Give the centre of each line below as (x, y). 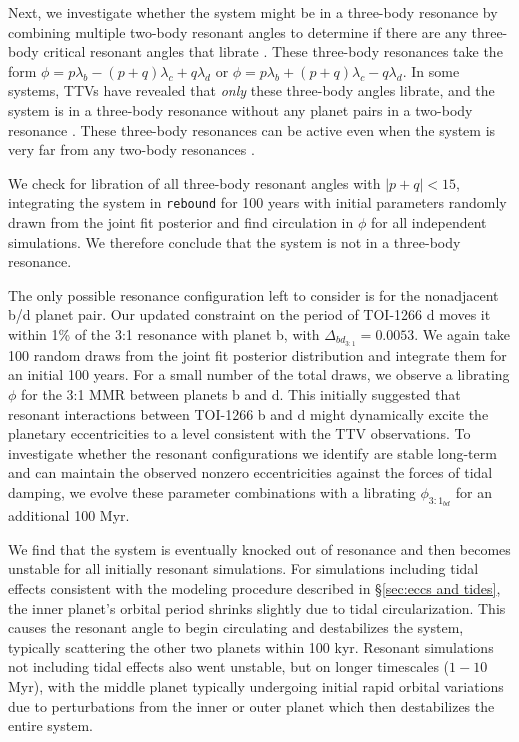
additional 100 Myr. (69, 515)
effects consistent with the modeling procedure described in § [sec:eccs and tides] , (254, 587)
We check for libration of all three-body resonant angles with (194, 182)
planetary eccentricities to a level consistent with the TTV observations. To (239, 433)
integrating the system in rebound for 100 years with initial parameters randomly (257, 202)
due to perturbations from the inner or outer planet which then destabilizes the (251, 705)
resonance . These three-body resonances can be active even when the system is (252, 129)
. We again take (462, 333)
